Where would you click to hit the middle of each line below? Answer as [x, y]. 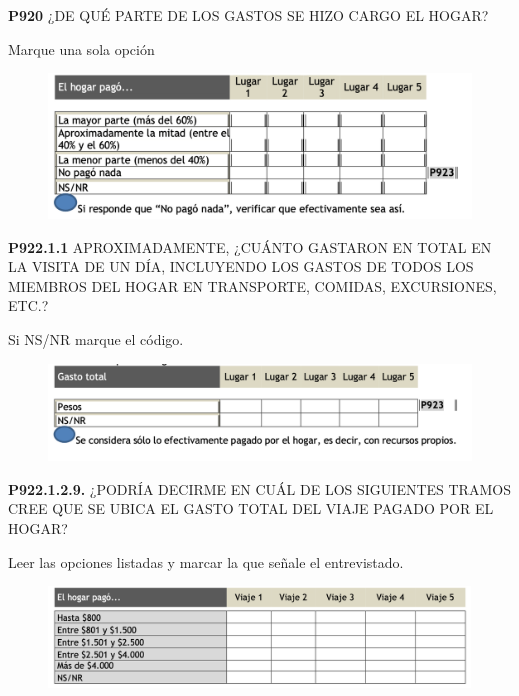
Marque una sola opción [81, 48]
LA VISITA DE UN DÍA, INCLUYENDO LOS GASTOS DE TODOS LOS [241, 266]
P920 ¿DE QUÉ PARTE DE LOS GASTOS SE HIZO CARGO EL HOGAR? [248, 15]
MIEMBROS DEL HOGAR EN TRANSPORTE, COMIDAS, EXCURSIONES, [252, 285]
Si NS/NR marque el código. [96, 338]
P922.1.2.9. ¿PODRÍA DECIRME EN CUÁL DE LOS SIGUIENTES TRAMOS [259, 488]
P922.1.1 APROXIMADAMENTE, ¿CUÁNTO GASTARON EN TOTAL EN [250, 246]
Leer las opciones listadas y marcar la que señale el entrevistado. [206, 561]
